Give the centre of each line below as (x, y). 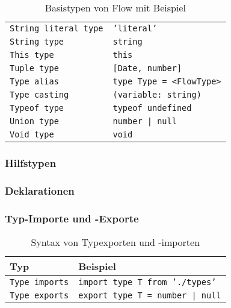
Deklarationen (40, 190)
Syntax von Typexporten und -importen (115, 242)
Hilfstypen (31, 162)
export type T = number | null (150, 295)
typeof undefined (152, 108)
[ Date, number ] (147, 68)
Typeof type (37, 108)
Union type (34, 121)
